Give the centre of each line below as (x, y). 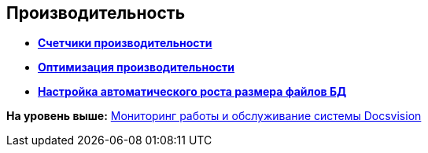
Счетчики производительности (125, 43)
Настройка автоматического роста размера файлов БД (192, 92)
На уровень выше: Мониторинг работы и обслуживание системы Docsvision (214, 116)
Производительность (96, 13)
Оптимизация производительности (137, 67)
